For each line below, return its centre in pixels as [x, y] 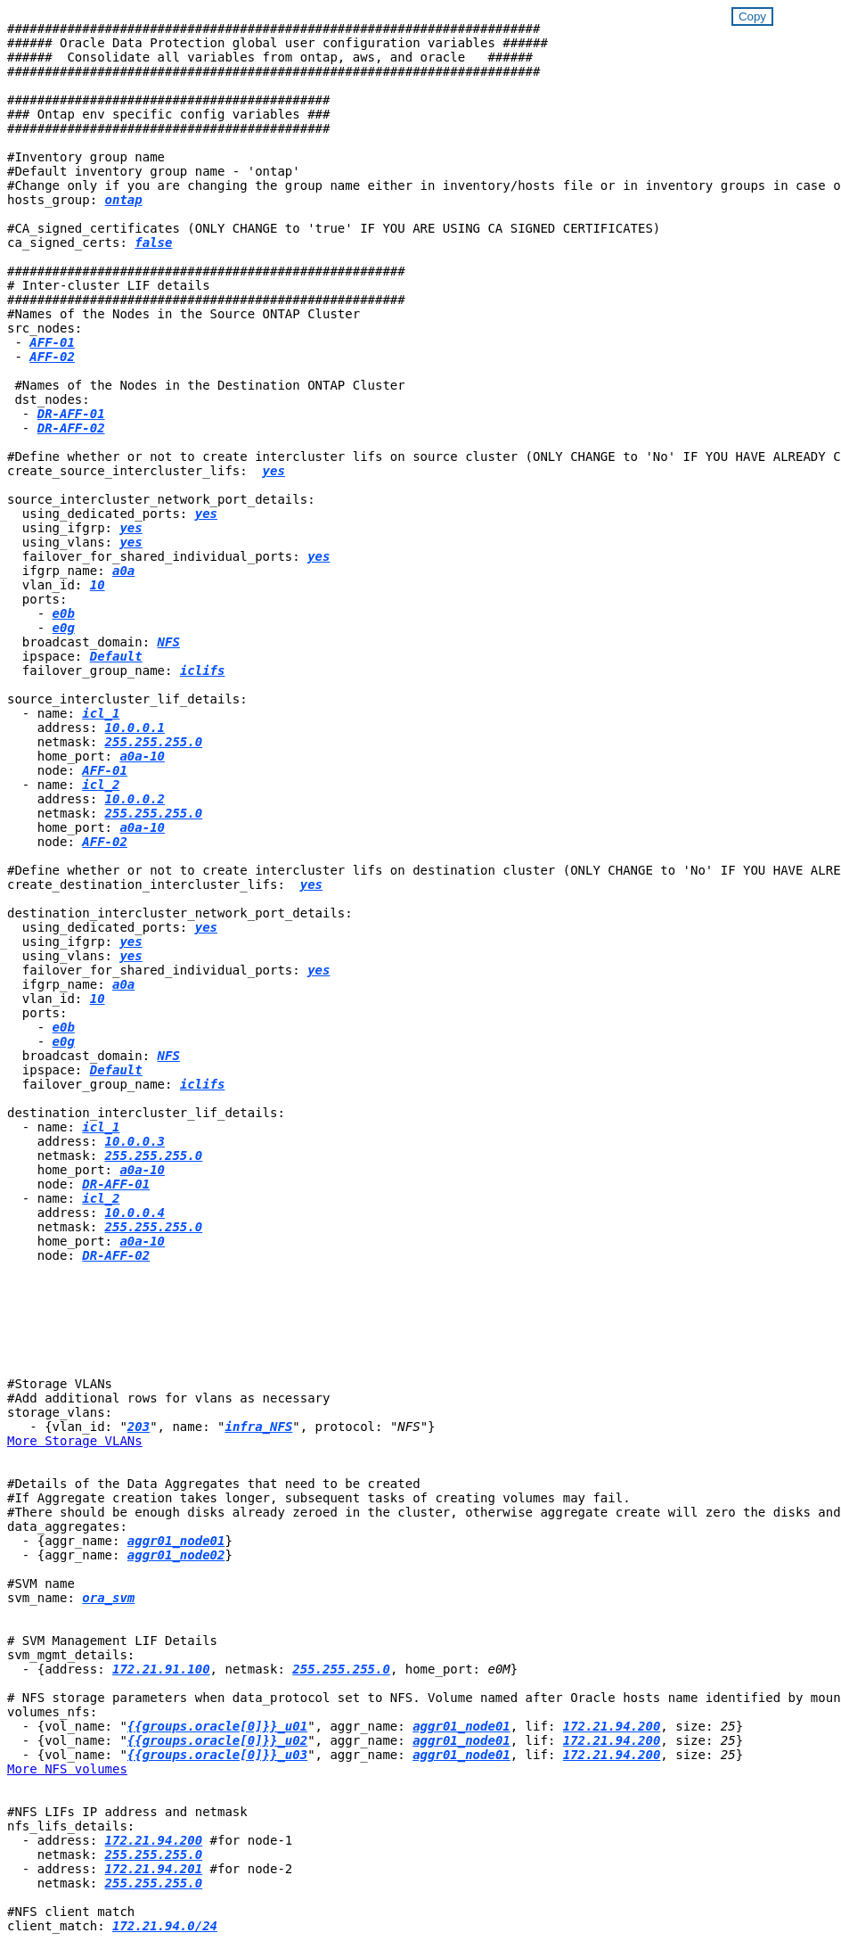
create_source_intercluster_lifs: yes [146, 471]
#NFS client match [71, 1912]
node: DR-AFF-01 [94, 1184]
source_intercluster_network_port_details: [161, 499]
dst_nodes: [52, 399]
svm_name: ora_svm [71, 1598]
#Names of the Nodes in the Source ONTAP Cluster [184, 314]
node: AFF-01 [82, 770]
